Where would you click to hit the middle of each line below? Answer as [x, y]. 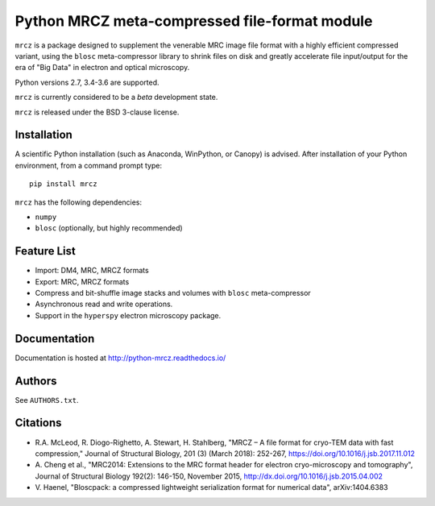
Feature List [45, 251]
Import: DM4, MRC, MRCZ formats [92, 271]
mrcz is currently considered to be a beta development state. [116, 97]
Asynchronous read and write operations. [104, 304]
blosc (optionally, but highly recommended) [109, 228]
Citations [38, 423]
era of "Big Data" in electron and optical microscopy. [102, 68]
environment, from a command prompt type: [89, 165]
